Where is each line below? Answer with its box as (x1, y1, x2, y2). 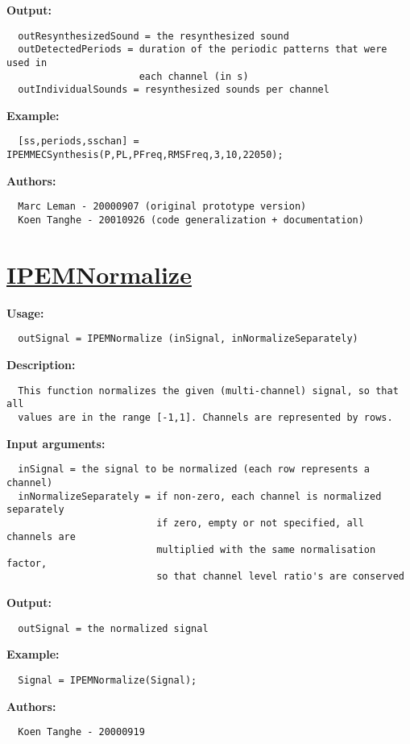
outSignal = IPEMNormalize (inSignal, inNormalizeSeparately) (18, 333, 358, 345)
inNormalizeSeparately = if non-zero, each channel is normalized (18, 490, 382, 502)
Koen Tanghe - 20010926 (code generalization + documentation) (18, 214, 364, 227)
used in (6, 56, 48, 69)
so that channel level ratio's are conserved (156, 571, 404, 583)
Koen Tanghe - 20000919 (18, 726, 145, 738)
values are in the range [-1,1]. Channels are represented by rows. (18, 411, 393, 423)
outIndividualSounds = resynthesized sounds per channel (18, 84, 329, 96)
